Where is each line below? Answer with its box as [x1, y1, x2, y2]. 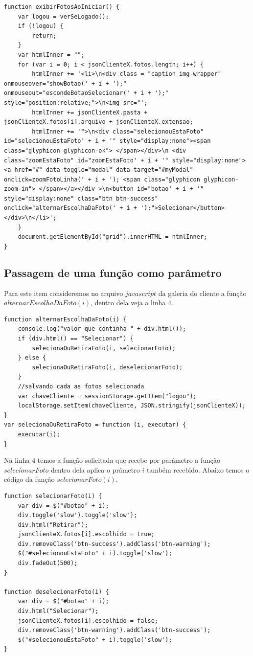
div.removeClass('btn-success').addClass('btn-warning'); [18, 540, 211, 547]
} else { [18, 354, 46, 362]
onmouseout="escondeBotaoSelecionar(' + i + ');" [4, 90, 169, 97]
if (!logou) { [18, 23, 64, 30]
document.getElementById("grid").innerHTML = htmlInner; [18, 233, 207, 241]
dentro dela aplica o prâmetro [51, 464, 140, 475]
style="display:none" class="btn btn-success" [4, 195, 158, 202]
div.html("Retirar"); [18, 521, 88, 528]
